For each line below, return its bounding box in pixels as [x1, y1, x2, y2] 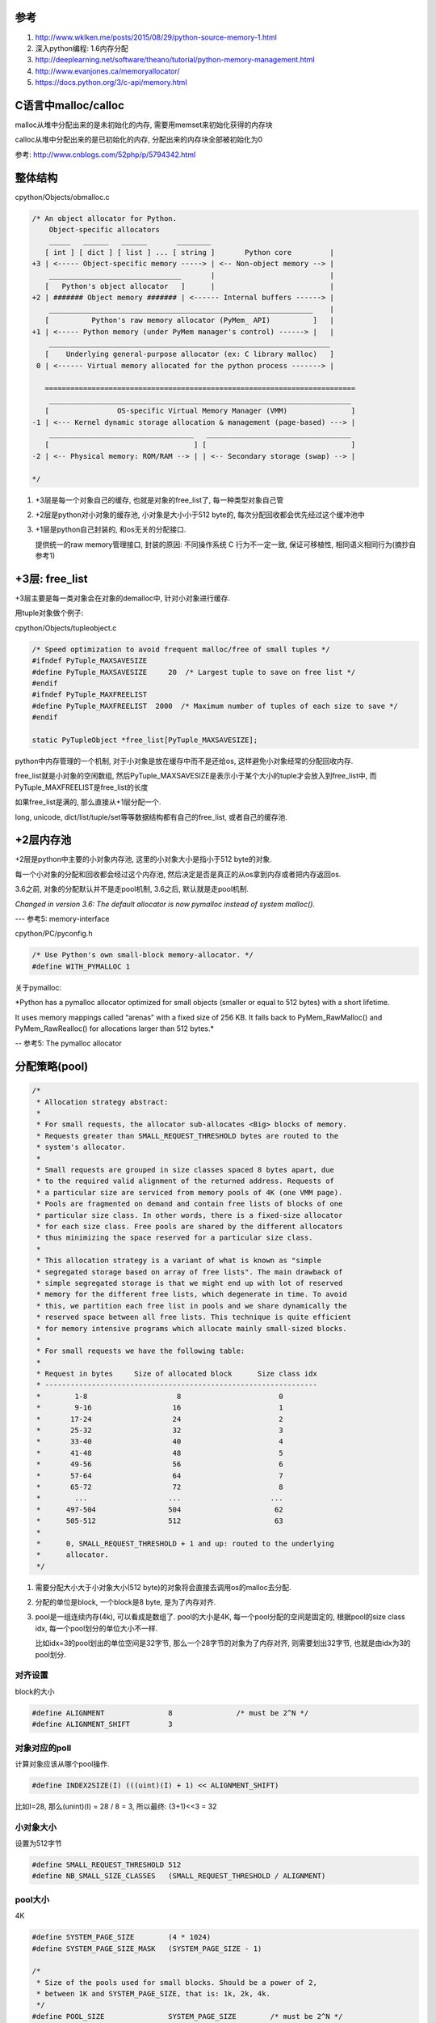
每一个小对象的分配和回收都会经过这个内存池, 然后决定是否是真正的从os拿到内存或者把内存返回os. [15, 869, 342, 879]
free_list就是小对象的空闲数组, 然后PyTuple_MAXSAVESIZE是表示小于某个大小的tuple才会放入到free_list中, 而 [15, 771, 377, 781]
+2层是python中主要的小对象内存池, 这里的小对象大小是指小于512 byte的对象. [15, 855, 272, 864]
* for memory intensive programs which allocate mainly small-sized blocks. [36, 1324, 347, 1333]
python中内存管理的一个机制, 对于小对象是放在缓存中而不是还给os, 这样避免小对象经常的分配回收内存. [15, 756, 354, 766]
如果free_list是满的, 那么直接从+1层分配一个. [15, 797, 161, 807]
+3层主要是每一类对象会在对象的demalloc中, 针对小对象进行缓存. [15, 593, 230, 603]
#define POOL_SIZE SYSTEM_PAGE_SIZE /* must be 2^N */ [31, 2012, 343, 2021]
